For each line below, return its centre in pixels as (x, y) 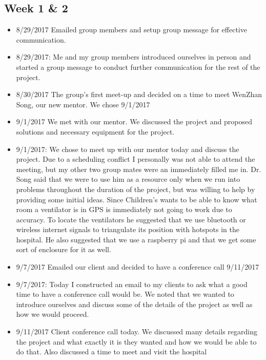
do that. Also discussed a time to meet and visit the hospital (111, 352)
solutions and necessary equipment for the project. (95, 131)
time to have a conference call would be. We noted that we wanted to (125, 294)
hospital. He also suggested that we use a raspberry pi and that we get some (136, 239)
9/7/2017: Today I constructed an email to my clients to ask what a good (132, 284)
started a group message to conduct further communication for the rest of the (138, 67)
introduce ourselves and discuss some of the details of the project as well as (134, 304)
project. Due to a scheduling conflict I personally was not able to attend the (136, 159)
